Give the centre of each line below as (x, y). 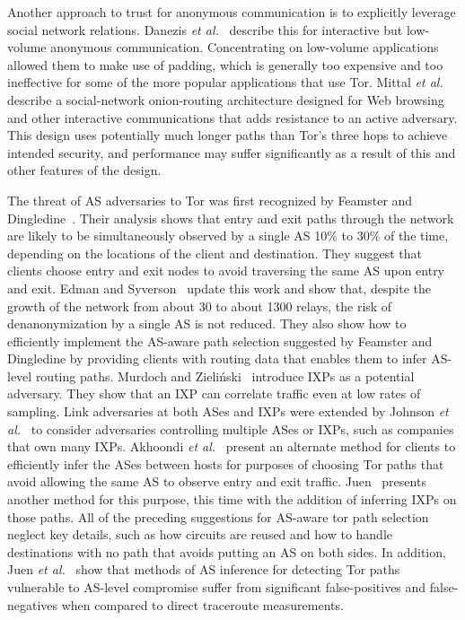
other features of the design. (84, 170)
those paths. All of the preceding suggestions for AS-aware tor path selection (218, 516)
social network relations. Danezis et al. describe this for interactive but (205, 29)
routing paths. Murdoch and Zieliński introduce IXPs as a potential (225, 375)
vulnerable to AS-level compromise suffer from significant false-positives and (217, 587)
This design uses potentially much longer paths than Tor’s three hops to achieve (228, 135)
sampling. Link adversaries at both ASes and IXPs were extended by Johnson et (228, 411)
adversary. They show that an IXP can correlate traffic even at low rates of (214, 393)
